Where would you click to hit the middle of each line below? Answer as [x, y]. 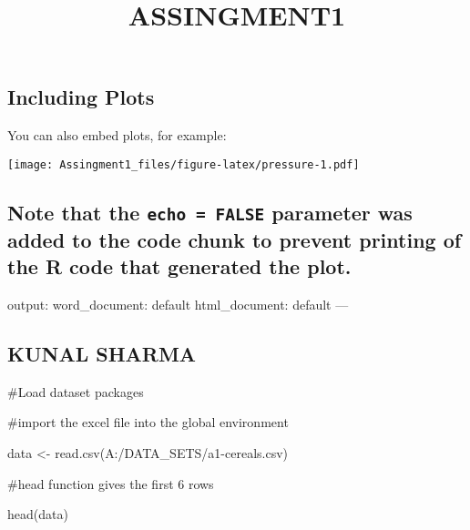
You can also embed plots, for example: [117, 135]
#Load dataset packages [76, 391]
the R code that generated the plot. [179, 266]
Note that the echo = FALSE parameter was [210, 212]
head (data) [38, 514]
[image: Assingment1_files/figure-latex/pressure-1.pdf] [184, 164]
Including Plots [81, 97]
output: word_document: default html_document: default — [178, 304]
